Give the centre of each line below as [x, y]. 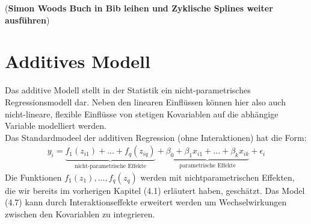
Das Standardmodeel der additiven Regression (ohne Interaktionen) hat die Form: [156, 137]
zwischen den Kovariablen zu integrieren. [80, 213]
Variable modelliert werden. [56, 126]
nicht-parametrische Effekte [110, 166]
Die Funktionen [33, 177]
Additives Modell [78, 61]
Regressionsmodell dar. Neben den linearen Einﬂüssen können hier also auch [145, 101]
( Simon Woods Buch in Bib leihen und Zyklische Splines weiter [139, 8]
